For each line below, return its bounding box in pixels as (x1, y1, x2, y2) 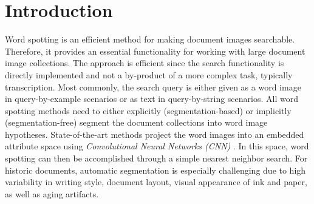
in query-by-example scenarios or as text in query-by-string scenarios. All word (5, 92, 298, 105)
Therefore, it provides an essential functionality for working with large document (5, 44, 305, 57)
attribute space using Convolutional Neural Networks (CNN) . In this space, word (5, 140, 309, 152)
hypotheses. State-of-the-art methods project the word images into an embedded (5, 127, 304, 140)
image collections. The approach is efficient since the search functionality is (5, 56, 284, 69)
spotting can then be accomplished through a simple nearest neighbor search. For (5, 152, 308, 165)
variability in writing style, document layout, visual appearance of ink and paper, (5, 175, 307, 188)
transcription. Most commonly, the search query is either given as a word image (5, 80, 301, 93)
